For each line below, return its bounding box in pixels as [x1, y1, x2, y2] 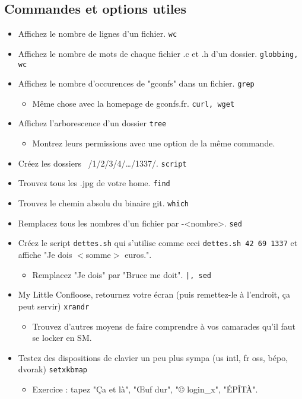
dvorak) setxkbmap [18, 363, 88, 375]
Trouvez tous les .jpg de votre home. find [18, 177, 170, 189]
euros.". [125, 248, 152, 261]
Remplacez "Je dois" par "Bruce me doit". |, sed [32, 268, 212, 280]
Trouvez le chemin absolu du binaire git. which [18, 197, 189, 209]
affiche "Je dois [18, 248, 72, 261]
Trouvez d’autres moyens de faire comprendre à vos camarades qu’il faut [32, 320, 296, 332]
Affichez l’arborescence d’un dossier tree [18, 117, 167, 129]
